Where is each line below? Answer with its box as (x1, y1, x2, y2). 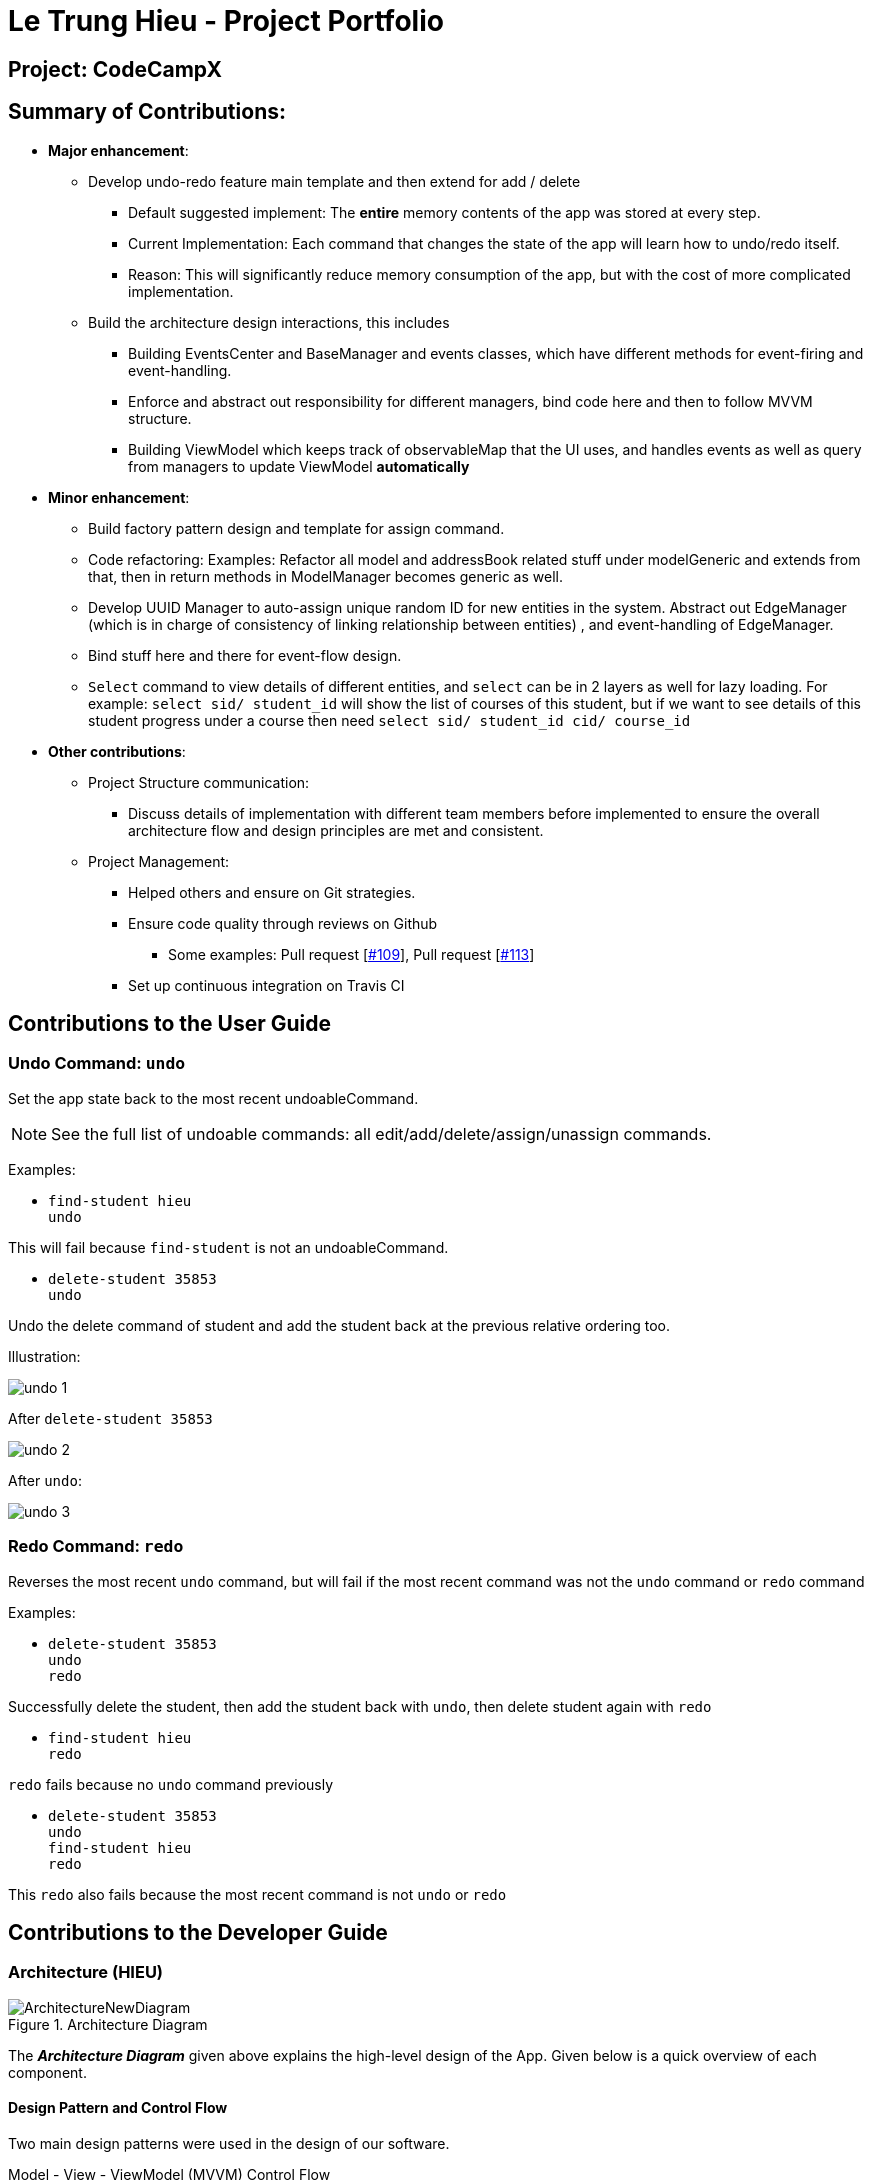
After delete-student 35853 (8, 1409, 213, 1427)
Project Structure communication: (88, 773, 310, 791)
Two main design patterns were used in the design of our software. (8, 2135, 450, 2152)
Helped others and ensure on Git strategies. (128, 883, 416, 901)
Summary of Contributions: (8, 99, 286, 125)
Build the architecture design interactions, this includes (88, 313, 450, 331)
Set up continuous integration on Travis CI (128, 976, 405, 994)
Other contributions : (48, 742, 186, 760)
